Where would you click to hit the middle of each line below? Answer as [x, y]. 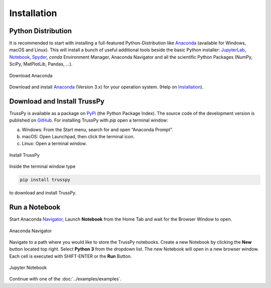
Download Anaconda [31, 75]
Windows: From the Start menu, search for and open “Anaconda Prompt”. [97, 129]
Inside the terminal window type [42, 166]
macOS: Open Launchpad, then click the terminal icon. [78, 137]
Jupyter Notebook [28, 268]
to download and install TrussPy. [43, 193]
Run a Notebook [35, 207]
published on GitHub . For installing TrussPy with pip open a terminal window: [89, 120]
